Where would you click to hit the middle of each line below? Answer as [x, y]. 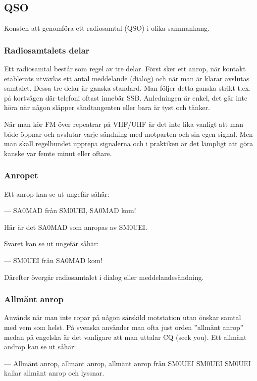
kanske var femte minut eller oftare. [58, 153]
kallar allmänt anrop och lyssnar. [54, 373]
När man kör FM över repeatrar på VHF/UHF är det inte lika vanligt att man [124, 124]
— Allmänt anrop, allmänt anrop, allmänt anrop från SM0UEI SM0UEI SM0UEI [128, 363]
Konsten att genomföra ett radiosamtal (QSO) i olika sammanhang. [107, 28]
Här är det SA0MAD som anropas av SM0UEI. [76, 227]
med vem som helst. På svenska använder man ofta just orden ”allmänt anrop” [124, 327]
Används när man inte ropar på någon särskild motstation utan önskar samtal [123, 317]
